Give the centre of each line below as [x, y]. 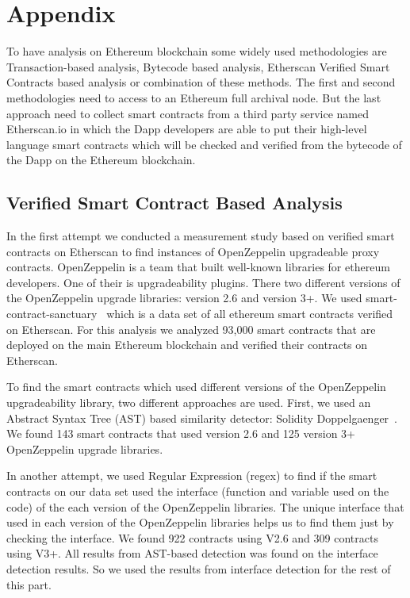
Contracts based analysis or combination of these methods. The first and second [201, 82]
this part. [29, 584]
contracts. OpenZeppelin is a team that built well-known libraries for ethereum [198, 267]
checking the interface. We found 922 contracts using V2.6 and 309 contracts [192, 537]
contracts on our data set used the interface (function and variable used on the [198, 491]
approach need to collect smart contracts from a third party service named [188, 113]
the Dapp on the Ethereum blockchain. [101, 160]
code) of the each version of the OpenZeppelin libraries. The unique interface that [205, 506]
